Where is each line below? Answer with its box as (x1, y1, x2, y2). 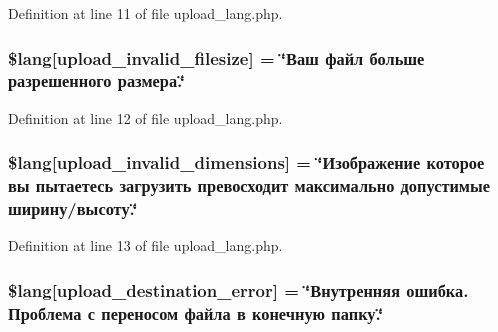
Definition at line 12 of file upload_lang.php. (8, 107, 283, 128)
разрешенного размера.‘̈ (8, 68, 185, 93)
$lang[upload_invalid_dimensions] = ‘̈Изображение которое (8, 150, 485, 175)
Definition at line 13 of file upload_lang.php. (8, 235, 283, 256)
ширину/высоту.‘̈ (8, 196, 138, 221)
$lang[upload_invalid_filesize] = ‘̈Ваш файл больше (8, 45, 425, 70)
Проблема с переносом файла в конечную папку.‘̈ (8, 300, 384, 325)
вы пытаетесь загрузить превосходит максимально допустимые (8, 173, 491, 198)
